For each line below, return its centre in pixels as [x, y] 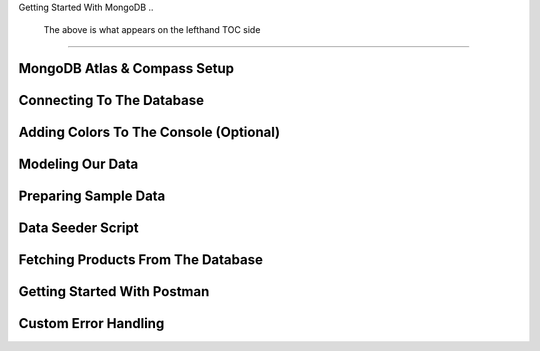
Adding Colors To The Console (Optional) [149, 132]
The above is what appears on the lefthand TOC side [152, 30]
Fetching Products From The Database [141, 260]
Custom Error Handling [91, 323]
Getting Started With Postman [114, 291]
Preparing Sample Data [92, 196]
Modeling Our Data [78, 164]
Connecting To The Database [111, 100]
